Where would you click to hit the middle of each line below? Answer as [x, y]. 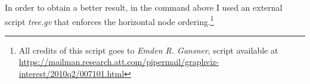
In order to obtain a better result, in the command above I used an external [144, 7]
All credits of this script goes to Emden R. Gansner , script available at [148, 50]
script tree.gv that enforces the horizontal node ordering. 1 [109, 20]
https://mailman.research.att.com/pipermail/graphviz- [119, 62]
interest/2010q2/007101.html [72, 74]
